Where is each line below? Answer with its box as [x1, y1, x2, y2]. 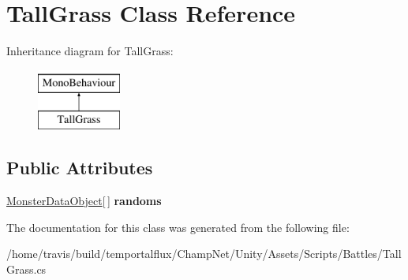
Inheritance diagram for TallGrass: [6, 43, 174, 59]
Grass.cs [6, 260, 47, 277]
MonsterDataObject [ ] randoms [6, 192, 162, 209]
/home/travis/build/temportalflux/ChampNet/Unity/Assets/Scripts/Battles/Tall [6, 245, 402, 262]
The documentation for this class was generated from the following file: [6, 218, 350, 235]
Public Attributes [6, 155, 153, 180]
